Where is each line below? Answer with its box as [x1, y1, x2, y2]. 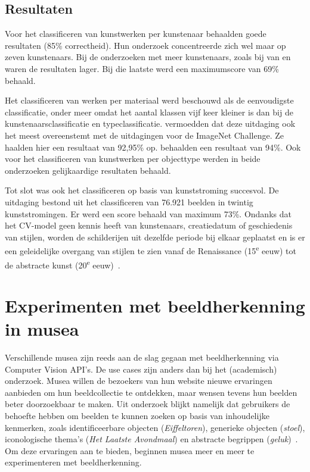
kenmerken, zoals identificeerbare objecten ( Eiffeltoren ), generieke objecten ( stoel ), [5, 421, 305, 433]
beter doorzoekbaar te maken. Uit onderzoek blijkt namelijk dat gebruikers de [5, 398, 290, 410]
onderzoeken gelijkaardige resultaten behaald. [5, 164, 171, 176]
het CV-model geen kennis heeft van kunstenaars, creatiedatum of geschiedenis [5, 219, 293, 232]
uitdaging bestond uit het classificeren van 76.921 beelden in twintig [5, 195, 253, 208]
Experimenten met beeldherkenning [5, 293, 305, 317]
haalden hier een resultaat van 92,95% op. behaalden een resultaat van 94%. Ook [5, 140, 301, 153]
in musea [5, 317, 79, 341]
